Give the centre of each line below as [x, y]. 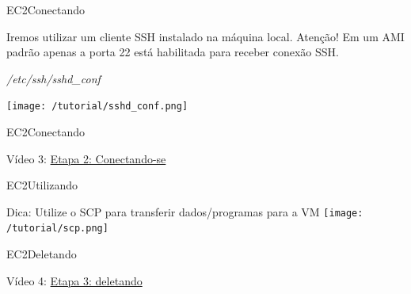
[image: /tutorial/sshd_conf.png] [97, 107]
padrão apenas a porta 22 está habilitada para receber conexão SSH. [173, 52]
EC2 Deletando [42, 254]
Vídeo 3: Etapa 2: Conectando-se [86, 158]
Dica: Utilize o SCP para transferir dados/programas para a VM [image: [185, 211]
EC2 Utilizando [42, 185]
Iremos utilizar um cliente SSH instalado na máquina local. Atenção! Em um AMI [205, 36]
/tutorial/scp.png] [57, 229]
